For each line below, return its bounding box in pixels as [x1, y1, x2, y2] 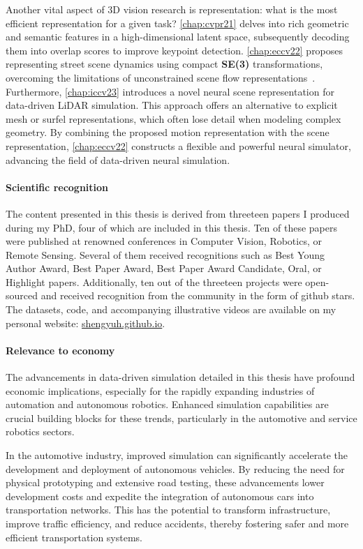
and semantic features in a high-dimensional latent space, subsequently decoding [6, 29, 350, 44]
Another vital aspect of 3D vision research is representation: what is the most [6, 2, 338, 16]
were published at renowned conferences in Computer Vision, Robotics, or [6, 234, 322, 248]
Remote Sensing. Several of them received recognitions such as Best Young [6, 247, 325, 262]
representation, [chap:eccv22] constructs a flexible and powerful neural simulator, [6, 138, 351, 153]
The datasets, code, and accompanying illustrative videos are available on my [6, 302, 336, 317]
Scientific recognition [6, 179, 109, 194]
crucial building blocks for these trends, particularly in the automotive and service [6, 410, 357, 425]
